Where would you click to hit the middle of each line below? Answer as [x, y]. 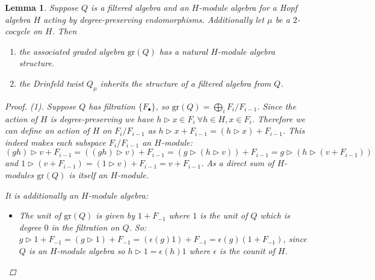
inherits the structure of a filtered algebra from [186, 83]
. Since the [277, 106]
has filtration [112, 106]
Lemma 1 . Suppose [42, 7]
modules [20, 174]
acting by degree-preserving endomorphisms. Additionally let [154, 19]
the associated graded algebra [72, 51]
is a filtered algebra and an [140, 7]
